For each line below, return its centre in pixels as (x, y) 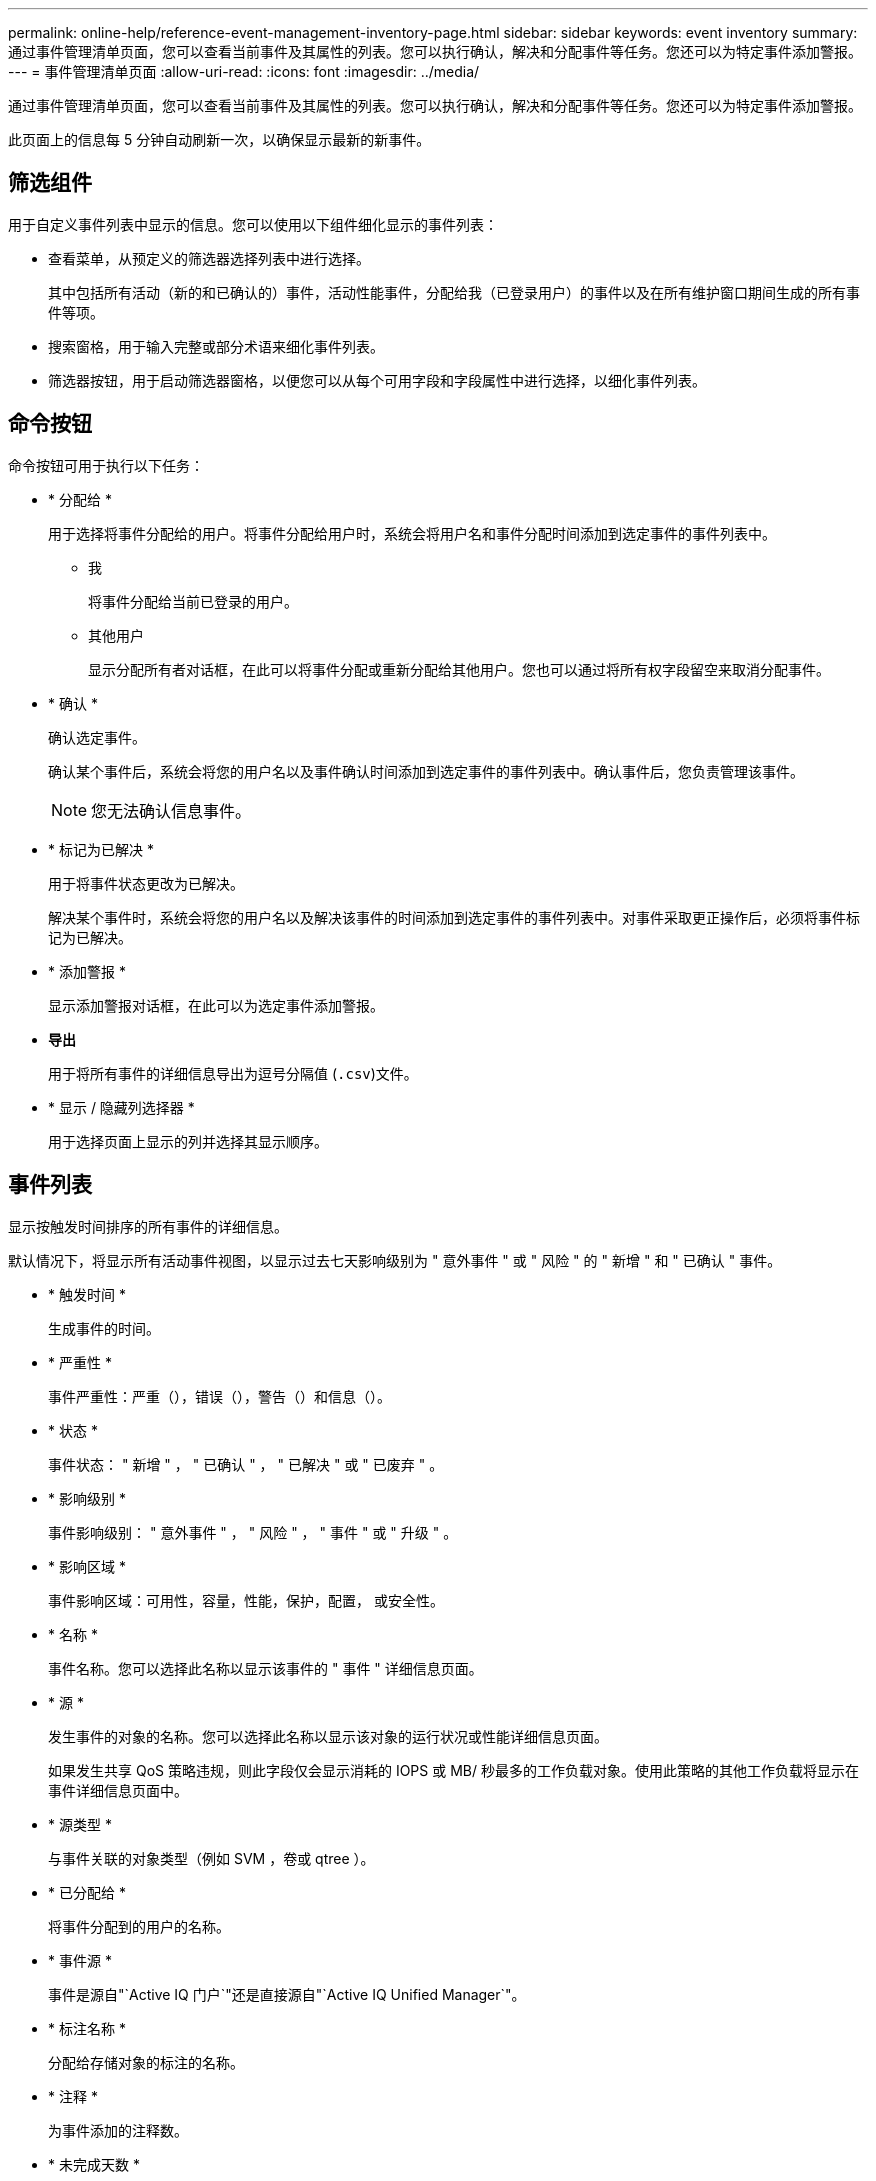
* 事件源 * (80, 1960)
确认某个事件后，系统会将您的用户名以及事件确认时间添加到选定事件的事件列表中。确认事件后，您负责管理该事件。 (426, 771)
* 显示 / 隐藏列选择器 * (121, 1107)
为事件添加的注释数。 (118, 2130)
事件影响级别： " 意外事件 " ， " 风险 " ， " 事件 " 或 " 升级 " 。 (253, 1532)
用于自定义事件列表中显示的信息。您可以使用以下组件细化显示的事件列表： (253, 224)
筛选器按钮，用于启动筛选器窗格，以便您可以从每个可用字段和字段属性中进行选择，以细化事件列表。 (377, 380)
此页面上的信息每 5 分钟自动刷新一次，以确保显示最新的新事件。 (219, 139)
